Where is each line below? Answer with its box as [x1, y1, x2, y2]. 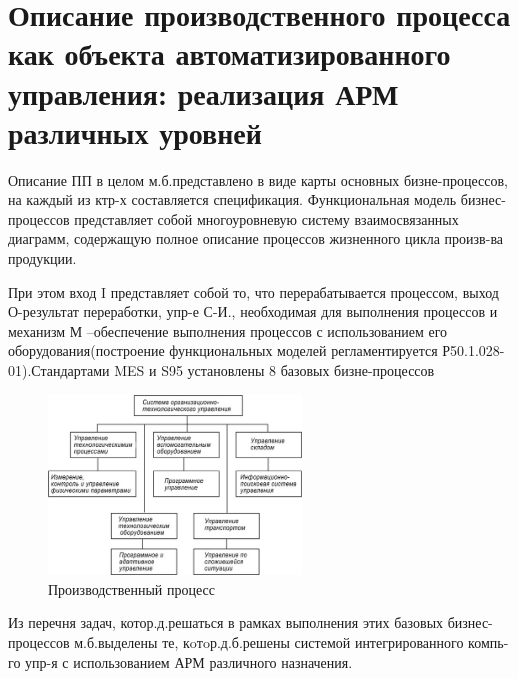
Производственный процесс [48, 578, 215, 599]
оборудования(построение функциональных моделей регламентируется [8, 340, 438, 361]
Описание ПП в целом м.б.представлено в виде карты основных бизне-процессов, [8, 169, 508, 190]
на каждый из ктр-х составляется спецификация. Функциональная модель [8, 189, 457, 210]
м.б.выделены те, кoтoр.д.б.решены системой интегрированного [74, 632, 464, 653]
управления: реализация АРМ [8, 72, 399, 113]
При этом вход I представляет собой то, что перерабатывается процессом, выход [8, 281, 499, 302]
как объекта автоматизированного [8, 33, 451, 74]
